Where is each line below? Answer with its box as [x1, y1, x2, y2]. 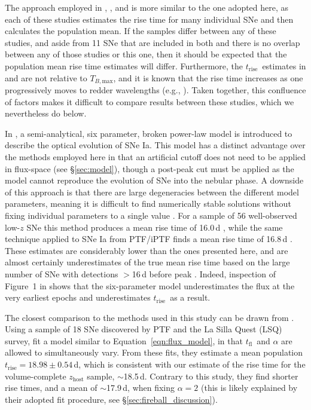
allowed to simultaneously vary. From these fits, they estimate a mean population [5, 346, 303, 359]
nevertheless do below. [5, 107, 87, 120]
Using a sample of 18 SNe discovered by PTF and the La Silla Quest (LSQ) [5, 323, 282, 335]
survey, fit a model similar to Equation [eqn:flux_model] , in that [5, 334, 243, 347]
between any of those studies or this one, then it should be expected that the [5, 48, 287, 60]
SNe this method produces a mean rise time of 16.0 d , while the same [26, 221, 283, 233]
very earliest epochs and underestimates [5, 291, 151, 304]
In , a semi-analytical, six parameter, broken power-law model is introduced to [5, 127, 292, 139]
